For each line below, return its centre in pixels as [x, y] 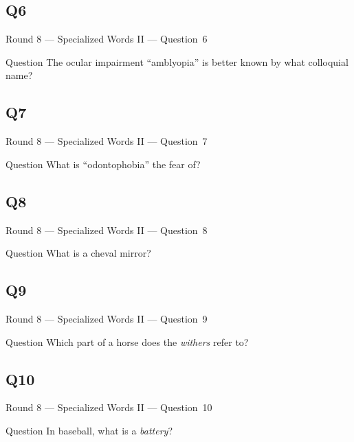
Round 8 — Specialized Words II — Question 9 [107, 318]
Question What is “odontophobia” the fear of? [103, 164]
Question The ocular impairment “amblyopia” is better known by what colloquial [177, 61]
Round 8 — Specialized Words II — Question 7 [107, 141]
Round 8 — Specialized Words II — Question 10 [109, 407]
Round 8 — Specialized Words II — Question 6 [107, 39]
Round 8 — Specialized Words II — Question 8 [107, 230]
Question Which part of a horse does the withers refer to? [127, 341]
